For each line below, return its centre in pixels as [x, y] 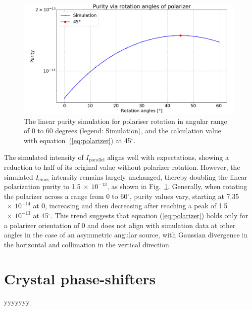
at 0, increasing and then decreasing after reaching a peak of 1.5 [130, 206]
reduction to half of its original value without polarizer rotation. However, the [122, 167]
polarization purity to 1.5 [42, 186]
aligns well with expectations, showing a [168, 157]
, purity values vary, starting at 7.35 [184, 196]
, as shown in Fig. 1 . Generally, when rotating [177, 186]
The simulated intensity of [44, 157]
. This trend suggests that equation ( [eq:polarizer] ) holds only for [149, 215]
